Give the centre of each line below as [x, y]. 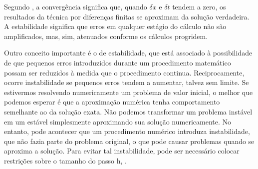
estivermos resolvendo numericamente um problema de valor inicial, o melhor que [129, 92]
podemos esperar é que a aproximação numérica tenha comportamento [112, 102]
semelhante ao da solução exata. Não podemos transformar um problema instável [128, 111]
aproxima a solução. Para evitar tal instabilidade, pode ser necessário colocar [122, 151]
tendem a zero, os [199, 6]
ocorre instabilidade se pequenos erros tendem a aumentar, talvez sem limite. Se [127, 82]
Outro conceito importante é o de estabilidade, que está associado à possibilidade [128, 53]
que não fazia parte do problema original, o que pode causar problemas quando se [129, 141]
